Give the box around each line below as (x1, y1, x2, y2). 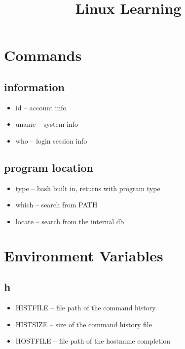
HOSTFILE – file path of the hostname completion (15, 336, 171, 346)
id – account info (15, 102, 67, 112)
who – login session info (15, 135, 87, 146)
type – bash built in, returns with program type (15, 183, 160, 193)
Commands (4, 45, 82, 65)
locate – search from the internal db (15, 216, 124, 226)
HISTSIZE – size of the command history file (15, 319, 152, 329)
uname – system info (15, 119, 78, 129)
